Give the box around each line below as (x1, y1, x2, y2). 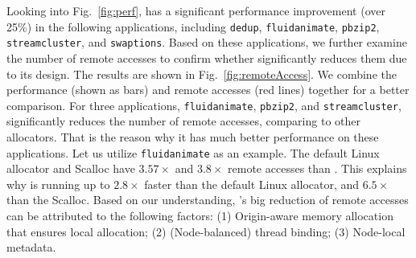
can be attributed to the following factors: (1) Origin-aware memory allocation (6, 207, 393, 223)
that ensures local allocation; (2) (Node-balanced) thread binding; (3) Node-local (6, 223, 406, 240)
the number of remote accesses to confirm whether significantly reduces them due (6, 49, 407, 66)
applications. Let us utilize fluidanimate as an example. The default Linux (6, 144, 380, 161)
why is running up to (6, 175, 110, 192)
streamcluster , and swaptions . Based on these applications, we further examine (6, 34, 407, 51)
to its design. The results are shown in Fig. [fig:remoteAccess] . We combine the (6, 65, 397, 82)
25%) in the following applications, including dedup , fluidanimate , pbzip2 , (6, 18, 380, 35)
